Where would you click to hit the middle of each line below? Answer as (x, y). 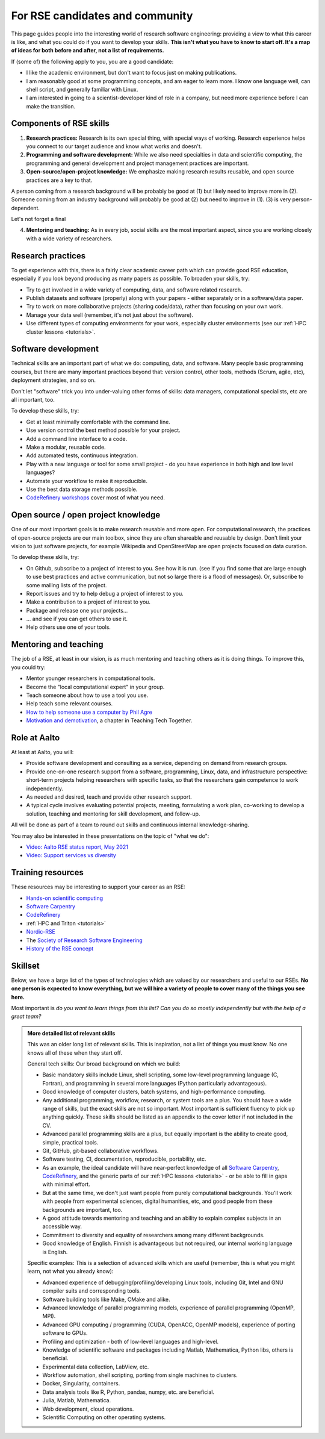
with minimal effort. (66, 1184)
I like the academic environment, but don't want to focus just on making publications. (132, 73)
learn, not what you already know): (70, 1272)
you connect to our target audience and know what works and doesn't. (114, 146)
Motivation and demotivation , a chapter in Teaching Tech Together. (109, 720)
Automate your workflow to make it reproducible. (87, 481)
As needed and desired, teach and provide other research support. (109, 797)
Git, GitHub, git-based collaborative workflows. (101, 1150)
